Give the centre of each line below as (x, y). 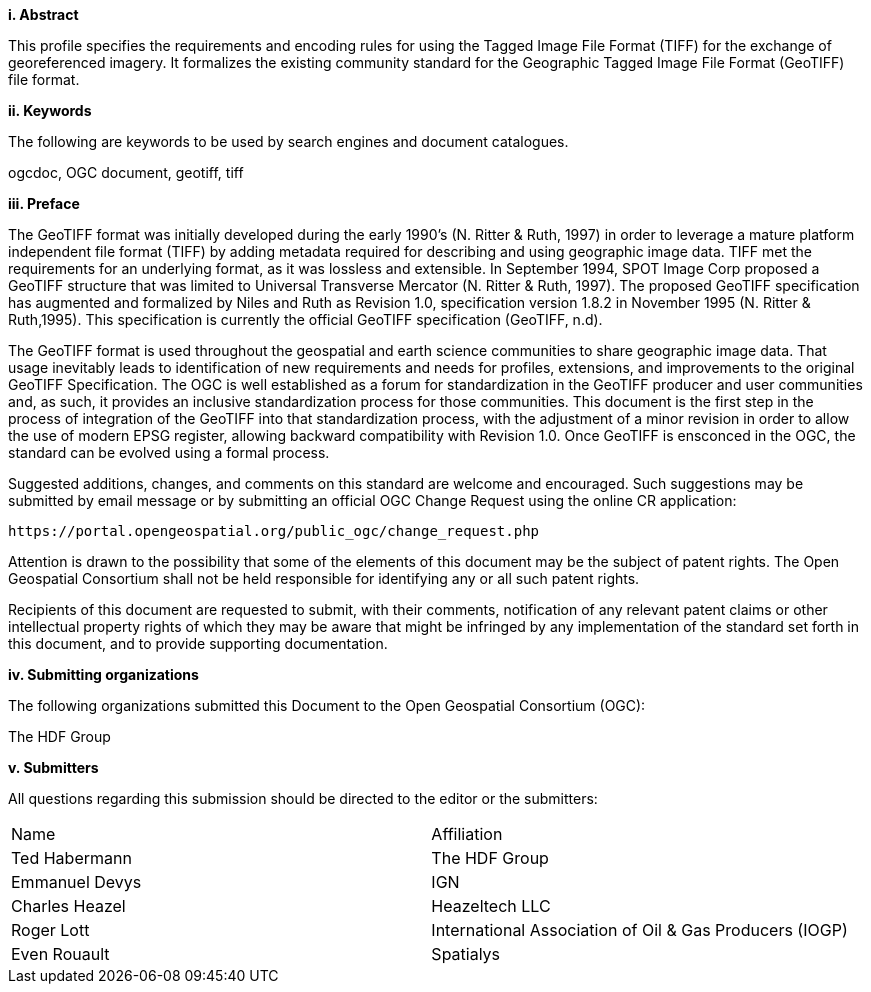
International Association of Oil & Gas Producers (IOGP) (639, 930)
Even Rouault (60, 954)
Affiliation (467, 834)
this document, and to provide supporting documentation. (198, 643)
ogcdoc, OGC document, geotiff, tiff (126, 172)
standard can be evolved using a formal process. (169, 452)
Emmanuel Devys (76, 882)
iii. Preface (44, 203)
